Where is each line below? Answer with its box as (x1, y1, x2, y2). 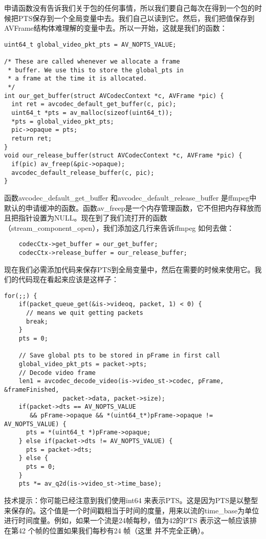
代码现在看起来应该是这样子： (18, 274, 119, 285)
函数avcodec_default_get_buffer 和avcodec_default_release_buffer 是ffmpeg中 (4, 192, 257, 203)
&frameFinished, (4, 386, 59, 394)
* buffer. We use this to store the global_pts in (8, 66, 184, 74)
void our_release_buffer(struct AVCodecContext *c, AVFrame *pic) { (4, 152, 242, 159)
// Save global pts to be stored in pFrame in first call (18, 352, 220, 360)
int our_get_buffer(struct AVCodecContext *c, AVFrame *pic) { (4, 92, 224, 99)
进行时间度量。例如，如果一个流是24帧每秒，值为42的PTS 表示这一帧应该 (4, 515, 250, 526)
